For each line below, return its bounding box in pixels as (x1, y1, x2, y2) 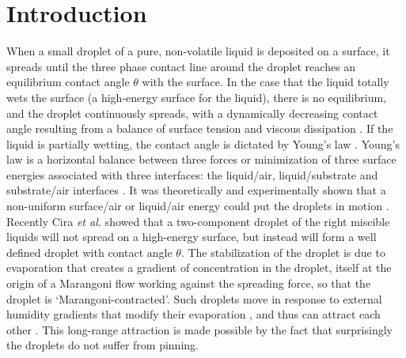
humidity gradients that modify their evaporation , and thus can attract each (6, 306, 381, 322)
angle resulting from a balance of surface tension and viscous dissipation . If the (6, 120, 393, 137)
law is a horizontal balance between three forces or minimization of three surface (6, 151, 397, 168)
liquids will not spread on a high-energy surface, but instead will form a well (6, 228, 377, 245)
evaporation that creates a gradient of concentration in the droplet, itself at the (6, 259, 392, 276)
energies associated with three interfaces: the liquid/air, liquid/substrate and (6, 166, 378, 183)
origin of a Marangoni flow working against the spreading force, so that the (6, 275, 371, 292)
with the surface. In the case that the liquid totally (142, 73, 389, 90)
